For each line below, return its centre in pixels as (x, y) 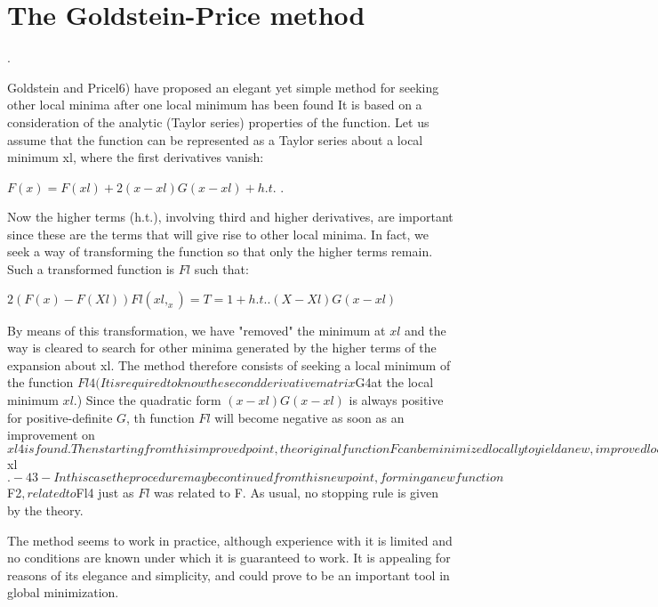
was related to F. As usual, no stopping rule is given (296, 493)
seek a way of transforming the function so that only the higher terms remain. (220, 251)
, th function (160, 417)
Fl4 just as (105, 493)
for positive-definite (60, 417)
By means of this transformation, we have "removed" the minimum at (197, 330)
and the (425, 330)
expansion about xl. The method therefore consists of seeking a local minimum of (229, 364)
